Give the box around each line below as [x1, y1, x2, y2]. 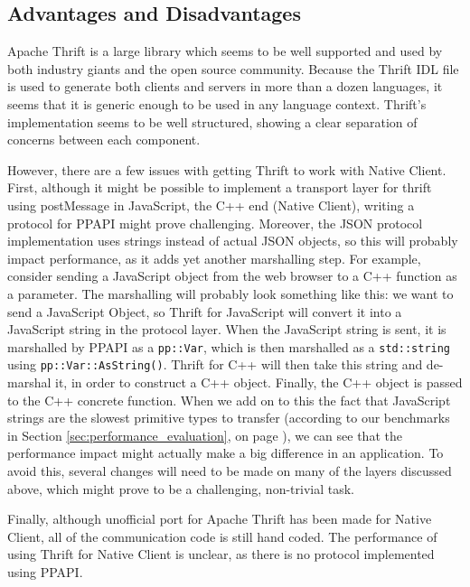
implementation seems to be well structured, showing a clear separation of [7, 112, 418, 131]
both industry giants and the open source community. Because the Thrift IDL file [7, 59, 459, 78]
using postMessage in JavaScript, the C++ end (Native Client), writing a [7, 195, 415, 214]
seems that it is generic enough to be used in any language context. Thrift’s [7, 94, 427, 113]
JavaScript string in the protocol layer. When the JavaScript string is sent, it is [7, 320, 446, 339]
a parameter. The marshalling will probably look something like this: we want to [7, 284, 454, 303]
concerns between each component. [7, 130, 201, 149]
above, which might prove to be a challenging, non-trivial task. [7, 479, 355, 498]
